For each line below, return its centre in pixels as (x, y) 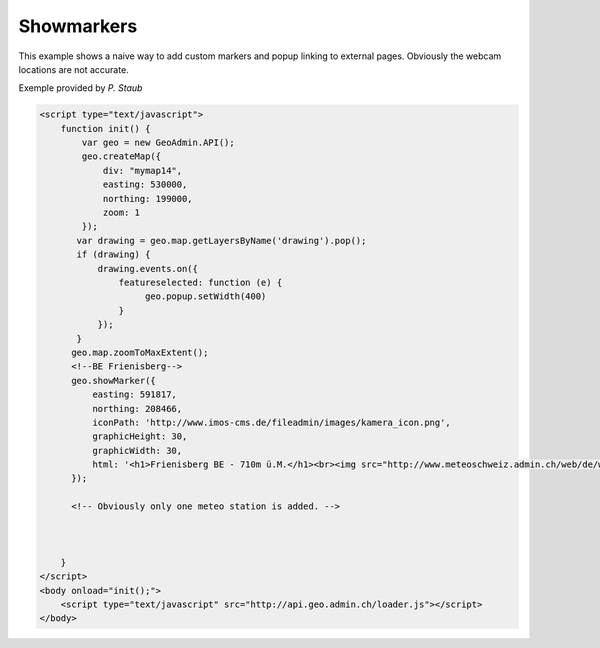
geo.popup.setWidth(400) (206, 296)
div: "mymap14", (142, 170)
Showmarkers (78, 26)
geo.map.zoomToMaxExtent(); (140, 352)
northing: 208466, (137, 408)
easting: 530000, (145, 184)
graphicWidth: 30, (137, 450)
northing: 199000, (148, 198)
